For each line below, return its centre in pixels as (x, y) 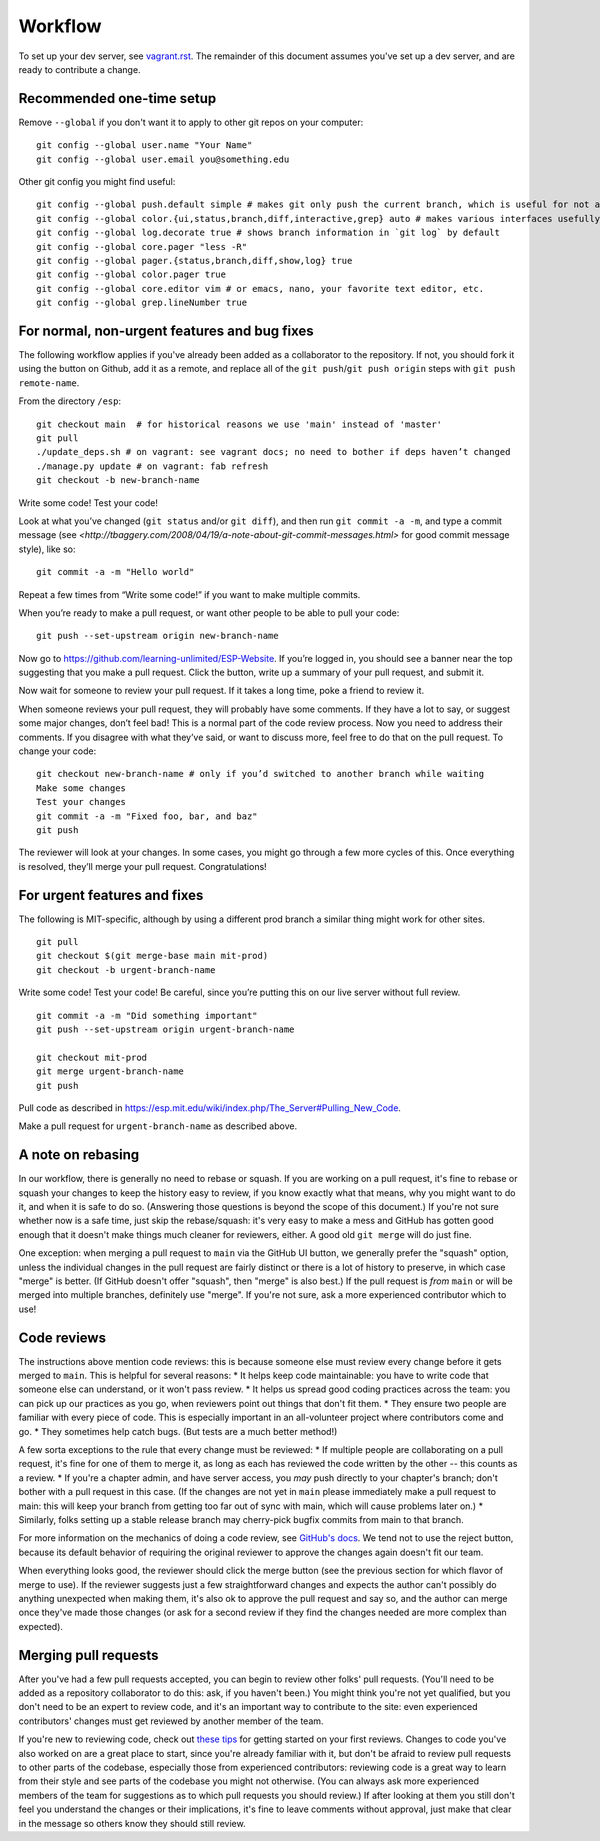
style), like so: (47, 549)
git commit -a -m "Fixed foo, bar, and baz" (147, 816)
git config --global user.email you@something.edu (163, 159)
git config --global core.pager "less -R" (142, 246)
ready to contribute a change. (79, 69)
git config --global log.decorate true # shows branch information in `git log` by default (268, 233)
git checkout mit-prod (92, 1057)
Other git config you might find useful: (97, 182)
